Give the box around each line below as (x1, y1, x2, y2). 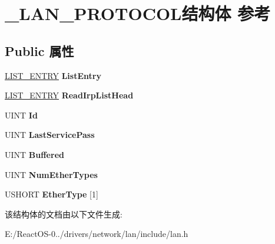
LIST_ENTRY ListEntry (5, 69, 101, 81)
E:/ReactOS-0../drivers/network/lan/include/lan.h (5, 227, 188, 240)
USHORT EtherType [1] (5, 188, 98, 200)
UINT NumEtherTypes (5, 168, 98, 180)
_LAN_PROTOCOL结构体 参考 (5, 1, 271, 25)
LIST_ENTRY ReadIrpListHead (5, 89, 134, 101)
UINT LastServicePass (5, 128, 95, 141)
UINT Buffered (5, 148, 64, 160)
